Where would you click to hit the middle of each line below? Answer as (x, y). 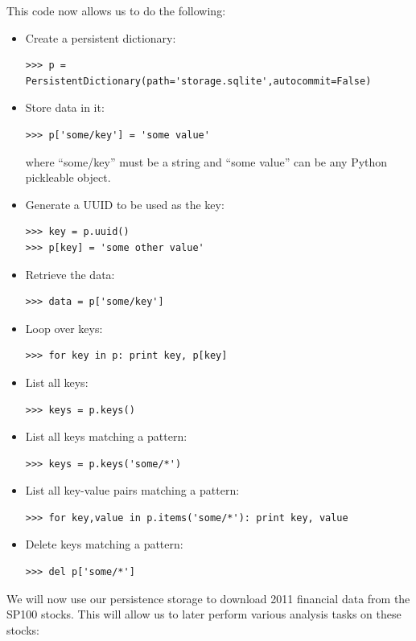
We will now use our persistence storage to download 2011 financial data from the (208, 598)
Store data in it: (65, 107)
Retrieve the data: (70, 274)
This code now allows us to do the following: (116, 10)
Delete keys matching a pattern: (104, 544)
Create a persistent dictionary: (101, 37)
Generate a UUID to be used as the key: (125, 204)
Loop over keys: (64, 328)
